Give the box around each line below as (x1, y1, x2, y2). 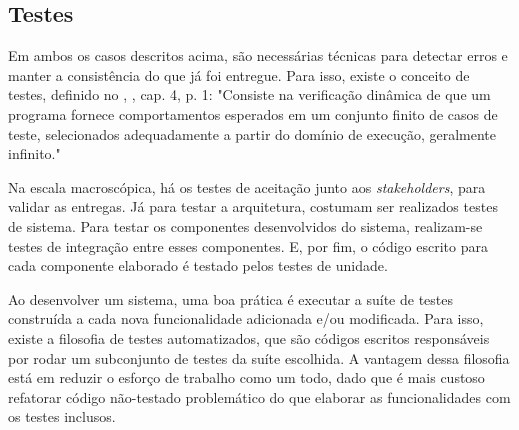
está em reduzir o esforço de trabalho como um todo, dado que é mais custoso (8, 367, 485, 388)
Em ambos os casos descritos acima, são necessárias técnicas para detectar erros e (8, 45, 508, 66)
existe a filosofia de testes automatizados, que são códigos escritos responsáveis (8, 327, 490, 348)
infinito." (8, 143, 61, 164)
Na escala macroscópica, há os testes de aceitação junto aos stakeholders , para (8, 176, 486, 197)
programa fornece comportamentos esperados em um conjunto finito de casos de (8, 103, 498, 124)
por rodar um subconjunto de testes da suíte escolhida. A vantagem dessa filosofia (8, 347, 510, 368)
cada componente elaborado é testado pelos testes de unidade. (8, 255, 388, 276)
